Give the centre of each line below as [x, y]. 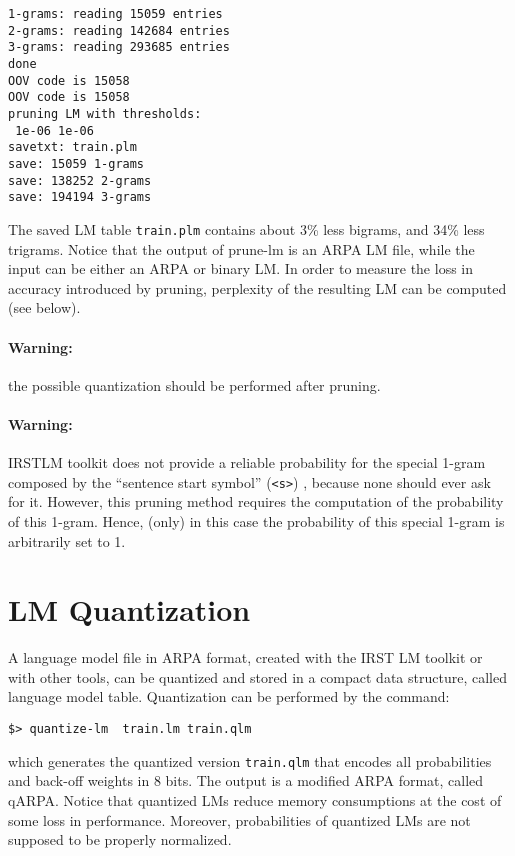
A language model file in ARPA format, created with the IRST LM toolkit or [245, 657]
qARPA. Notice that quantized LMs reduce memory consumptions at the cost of [255, 799]
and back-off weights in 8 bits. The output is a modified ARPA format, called [246, 780]
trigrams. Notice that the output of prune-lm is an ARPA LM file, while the [241, 248]
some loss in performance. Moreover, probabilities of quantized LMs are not [239, 819]
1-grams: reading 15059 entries [115, 14]
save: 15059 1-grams [76, 163]
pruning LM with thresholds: [105, 113]
